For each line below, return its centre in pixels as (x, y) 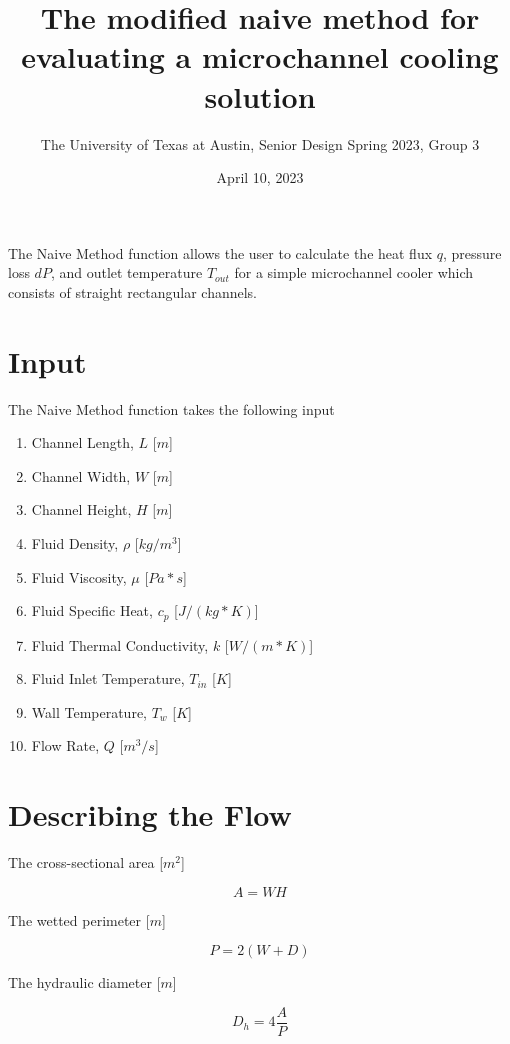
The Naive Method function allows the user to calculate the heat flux (220, 252)
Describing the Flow (150, 814)
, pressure (472, 252)
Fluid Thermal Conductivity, (120, 644)
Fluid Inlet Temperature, (108, 678)
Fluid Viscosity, (79, 576)
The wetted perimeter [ (79, 919)
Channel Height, (81, 509)
